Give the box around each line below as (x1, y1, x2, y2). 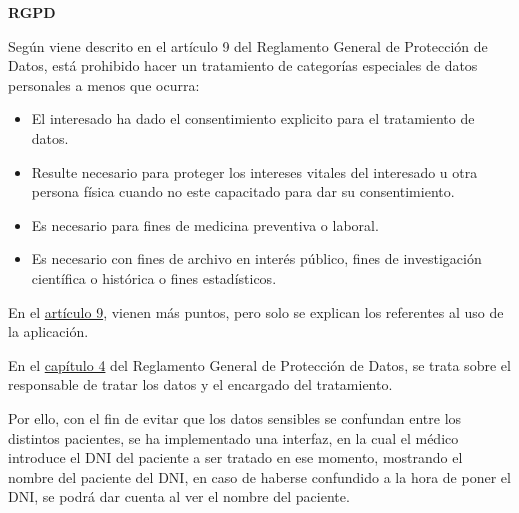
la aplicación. (8, 321, 89, 342)
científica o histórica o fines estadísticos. (31, 267, 277, 288)
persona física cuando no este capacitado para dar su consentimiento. (31, 181, 455, 202)
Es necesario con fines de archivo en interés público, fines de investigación (31, 248, 482, 269)
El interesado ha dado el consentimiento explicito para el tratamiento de (31, 108, 475, 129)
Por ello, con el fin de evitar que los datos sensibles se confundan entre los (8, 407, 462, 428)
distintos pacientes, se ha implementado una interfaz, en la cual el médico (8, 427, 459, 448)
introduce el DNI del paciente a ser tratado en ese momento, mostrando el (8, 447, 463, 468)
